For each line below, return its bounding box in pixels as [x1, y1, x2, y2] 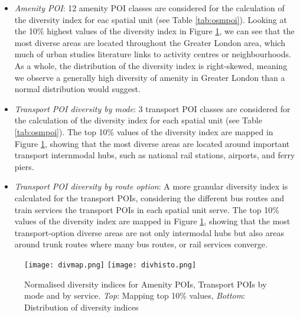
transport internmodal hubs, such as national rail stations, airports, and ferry [14, 149, 295, 161]
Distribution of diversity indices [24, 300, 139, 313]
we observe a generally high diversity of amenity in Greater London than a [14, 71, 285, 83]
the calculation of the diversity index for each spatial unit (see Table [14, 114, 262, 126]
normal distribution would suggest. [14, 83, 141, 95]
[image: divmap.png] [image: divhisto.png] [24, 260, 197, 269]
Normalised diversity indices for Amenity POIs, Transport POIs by [24, 277, 267, 290]
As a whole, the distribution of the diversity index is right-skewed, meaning [14, 59, 288, 71]
